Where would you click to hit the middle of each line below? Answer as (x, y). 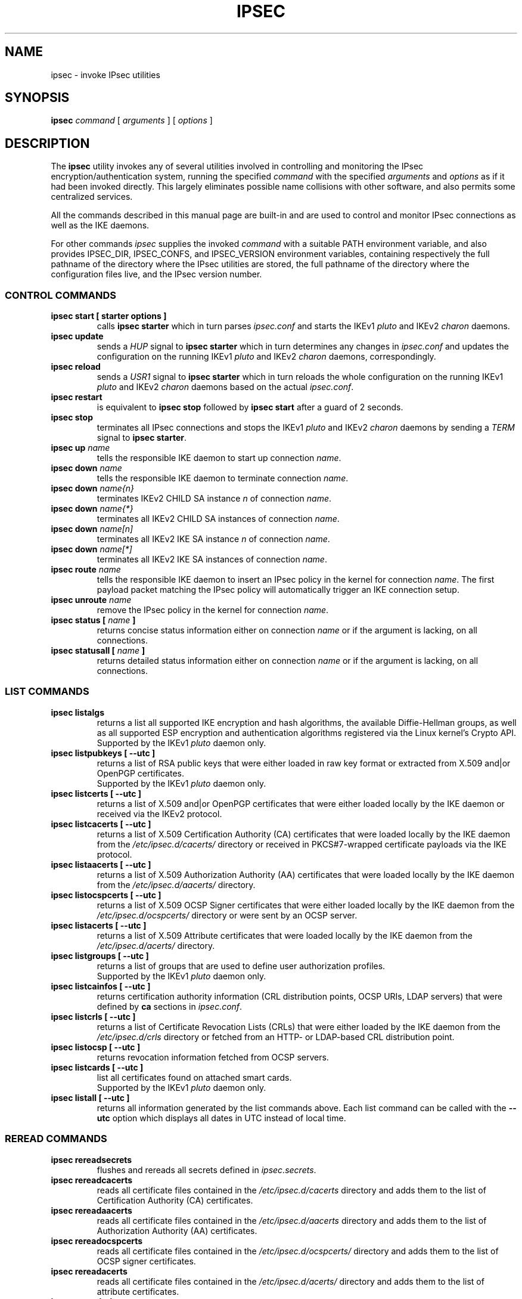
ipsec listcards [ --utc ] (97, 1067)
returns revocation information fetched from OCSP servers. (213, 1057)
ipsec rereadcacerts (92, 1180)
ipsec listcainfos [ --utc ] (101, 986)
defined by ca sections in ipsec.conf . (170, 1006)
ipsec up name (80, 448)
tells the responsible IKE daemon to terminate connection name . (223, 478)
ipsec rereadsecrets (91, 1159)
